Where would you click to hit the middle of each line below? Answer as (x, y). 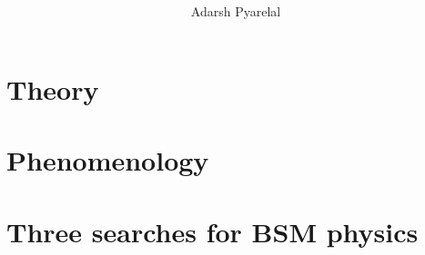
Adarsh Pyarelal (236, 11)
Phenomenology (108, 160)
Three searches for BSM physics (212, 231)
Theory (53, 88)
